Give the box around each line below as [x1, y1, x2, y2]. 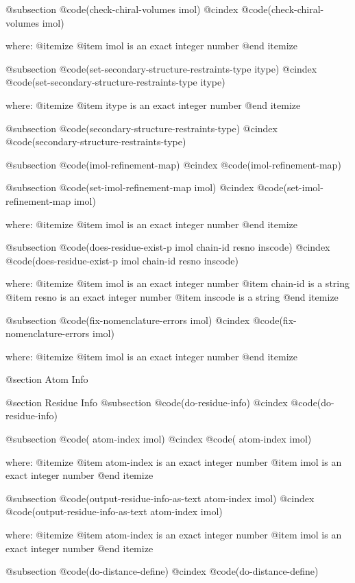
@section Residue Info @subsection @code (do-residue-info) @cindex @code [5, 395, 317, 409]
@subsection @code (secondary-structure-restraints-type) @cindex [5, 121, 278, 135]
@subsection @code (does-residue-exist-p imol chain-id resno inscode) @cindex [5, 240, 330, 254]
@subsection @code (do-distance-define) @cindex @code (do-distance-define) [5, 564, 319, 578]
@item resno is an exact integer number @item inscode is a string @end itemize [5, 289, 339, 303]
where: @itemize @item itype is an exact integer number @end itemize [5, 97, 301, 112]
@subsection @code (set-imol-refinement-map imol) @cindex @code [5, 180, 284, 195]
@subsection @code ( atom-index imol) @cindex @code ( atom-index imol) [5, 432, 312, 446]
